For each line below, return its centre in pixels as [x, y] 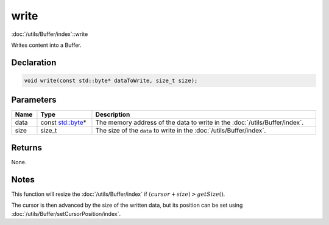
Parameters [34, 100]
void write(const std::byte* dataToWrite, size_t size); [111, 80]
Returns [27, 147]
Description [113, 114]
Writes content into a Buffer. [46, 45]
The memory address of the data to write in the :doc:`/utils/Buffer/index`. [200, 123]
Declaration [34, 62]
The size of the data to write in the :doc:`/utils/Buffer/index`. [181, 131]
